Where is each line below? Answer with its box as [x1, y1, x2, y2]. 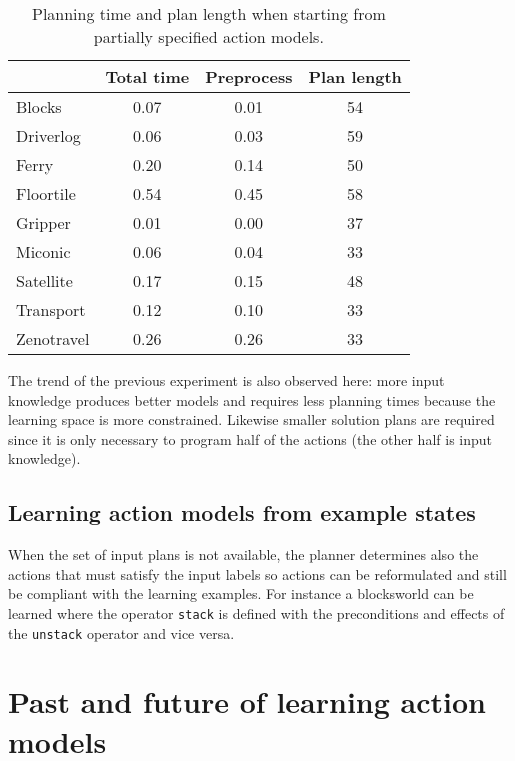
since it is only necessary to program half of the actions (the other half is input [8, 428, 493, 449]
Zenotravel [16, 327, 90, 350]
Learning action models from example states [8, 497, 476, 528]
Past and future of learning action [8, 681, 486, 722]
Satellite [16, 269, 73, 292]
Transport [16, 298, 86, 321]
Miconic [16, 240, 71, 263]
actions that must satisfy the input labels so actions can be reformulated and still [8, 563, 507, 584]
